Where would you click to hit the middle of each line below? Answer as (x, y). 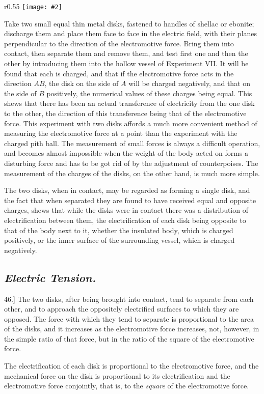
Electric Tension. (50, 277)
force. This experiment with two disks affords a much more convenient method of (131, 123)
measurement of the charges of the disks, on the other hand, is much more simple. (132, 173)
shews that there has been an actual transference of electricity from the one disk (129, 103)
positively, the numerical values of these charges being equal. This (149, 93)
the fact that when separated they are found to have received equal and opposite (130, 200)
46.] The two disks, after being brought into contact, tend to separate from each (129, 299)
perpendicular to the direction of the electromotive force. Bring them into (119, 43)
